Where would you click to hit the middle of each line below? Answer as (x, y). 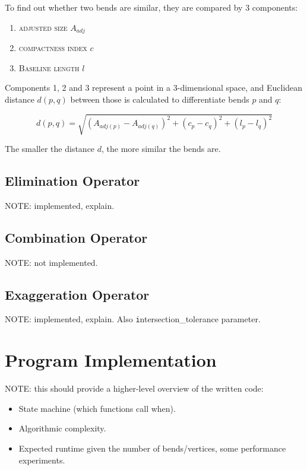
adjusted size (43, 27)
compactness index (53, 48)
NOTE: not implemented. (51, 262)
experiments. (42, 460)
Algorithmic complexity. (62, 428)
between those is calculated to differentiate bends (160, 99)
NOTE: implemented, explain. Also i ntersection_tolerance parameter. (133, 319)
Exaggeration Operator (77, 294)
